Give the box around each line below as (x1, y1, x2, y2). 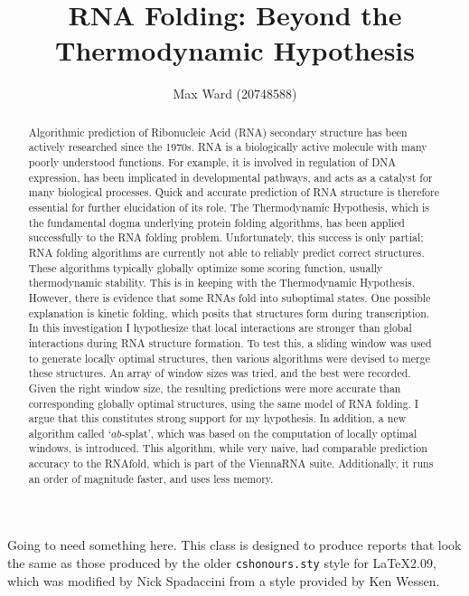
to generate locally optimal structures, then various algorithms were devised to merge (28, 350, 430, 365)
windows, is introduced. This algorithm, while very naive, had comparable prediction (28, 440, 427, 456)
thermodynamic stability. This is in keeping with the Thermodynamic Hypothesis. (28, 275, 415, 290)
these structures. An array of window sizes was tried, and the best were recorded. (28, 365, 411, 381)
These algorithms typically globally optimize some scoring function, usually (28, 260, 383, 275)
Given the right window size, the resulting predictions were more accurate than (28, 380, 401, 395)
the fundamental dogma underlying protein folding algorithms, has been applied (28, 214, 405, 230)
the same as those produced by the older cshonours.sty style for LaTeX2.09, (7, 553, 436, 572)
